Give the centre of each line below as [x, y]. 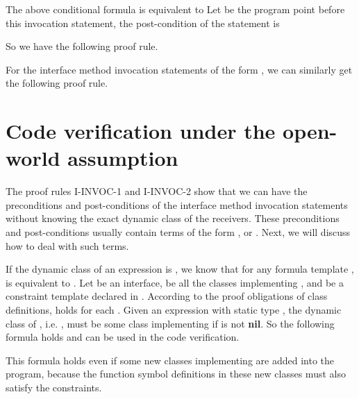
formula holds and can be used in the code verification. [123, 337]
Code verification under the [141, 131]
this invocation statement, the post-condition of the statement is [143, 23]
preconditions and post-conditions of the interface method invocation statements [177, 204]
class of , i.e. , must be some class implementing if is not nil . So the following [170, 323]
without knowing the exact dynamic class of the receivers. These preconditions [173, 218]
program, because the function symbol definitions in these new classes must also [176, 374]
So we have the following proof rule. [82, 46]
